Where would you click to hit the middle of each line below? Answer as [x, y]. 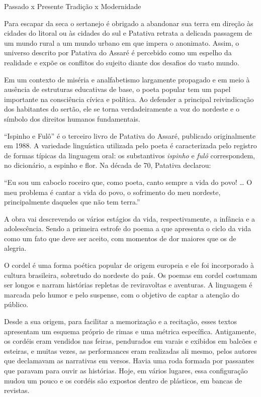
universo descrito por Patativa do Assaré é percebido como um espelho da [118, 53]
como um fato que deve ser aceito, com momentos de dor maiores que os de [120, 238]
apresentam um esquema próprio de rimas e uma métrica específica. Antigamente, [130, 331]
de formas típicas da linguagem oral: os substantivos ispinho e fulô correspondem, [129, 155]
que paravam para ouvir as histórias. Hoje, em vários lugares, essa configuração [126, 370]
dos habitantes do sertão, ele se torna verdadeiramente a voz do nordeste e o [122, 109]
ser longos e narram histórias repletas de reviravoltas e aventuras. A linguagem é [128, 285]
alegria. [15, 248]
